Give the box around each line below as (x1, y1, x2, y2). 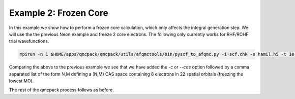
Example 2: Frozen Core (9, 7, 108, 18)
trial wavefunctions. (9, 38, 49, 44)
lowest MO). (9, 78, 34, 84)
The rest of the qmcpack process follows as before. (9, 87, 114, 93)
